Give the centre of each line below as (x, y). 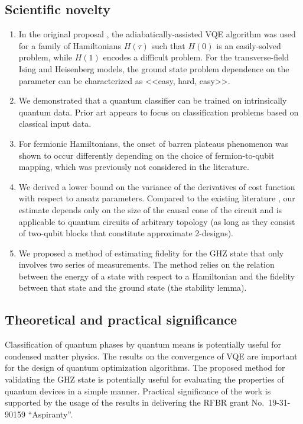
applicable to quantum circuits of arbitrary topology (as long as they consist (157, 221)
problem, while (45, 57)
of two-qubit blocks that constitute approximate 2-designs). (126, 233)
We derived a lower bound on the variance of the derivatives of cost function (157, 186)
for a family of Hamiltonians (70, 45)
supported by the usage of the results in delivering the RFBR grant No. (135, 402)
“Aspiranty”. (50, 414)
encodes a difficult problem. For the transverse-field (196, 57)
